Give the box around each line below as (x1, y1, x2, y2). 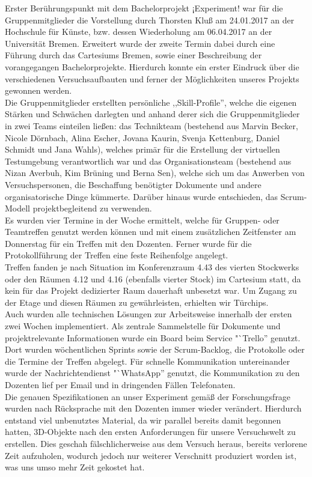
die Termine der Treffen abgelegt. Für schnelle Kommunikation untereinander (5, 354, 290, 367)
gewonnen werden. (5, 84, 72, 97)
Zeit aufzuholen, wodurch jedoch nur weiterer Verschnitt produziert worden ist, (5, 449, 297, 461)
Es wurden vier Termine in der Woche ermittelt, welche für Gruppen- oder (5, 213, 280, 226)
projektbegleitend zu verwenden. (32, 202, 152, 214)
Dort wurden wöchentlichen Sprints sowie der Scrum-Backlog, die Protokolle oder (5, 343, 305, 356)
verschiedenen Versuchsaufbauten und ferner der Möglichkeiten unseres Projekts (5, 72, 299, 85)
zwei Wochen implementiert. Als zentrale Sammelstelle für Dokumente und (5, 320, 281, 332)
